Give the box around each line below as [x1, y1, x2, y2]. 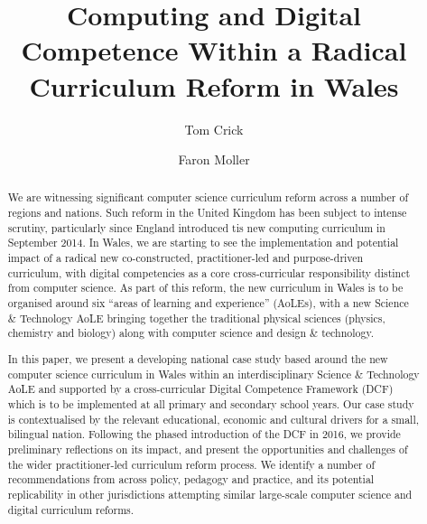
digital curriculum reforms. [7, 501, 135, 517]
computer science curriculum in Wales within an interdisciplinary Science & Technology [7, 366, 420, 381]
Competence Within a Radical [21, 32, 407, 69]
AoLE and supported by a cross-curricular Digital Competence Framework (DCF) [7, 381, 394, 397]
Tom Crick [184, 119, 244, 138]
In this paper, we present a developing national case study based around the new [7, 351, 388, 366]
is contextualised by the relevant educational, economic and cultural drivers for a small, [7, 411, 420, 426]
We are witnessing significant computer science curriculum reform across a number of [7, 190, 409, 205]
